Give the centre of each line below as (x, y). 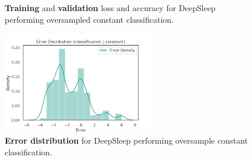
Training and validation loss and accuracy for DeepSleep (110, 8)
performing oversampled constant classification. (89, 19)
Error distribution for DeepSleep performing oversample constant (126, 140)
